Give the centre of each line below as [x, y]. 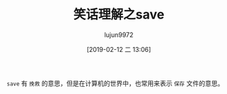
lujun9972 [119, 35]
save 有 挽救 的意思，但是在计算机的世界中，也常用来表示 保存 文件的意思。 [115, 83]
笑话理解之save [119, 15]
